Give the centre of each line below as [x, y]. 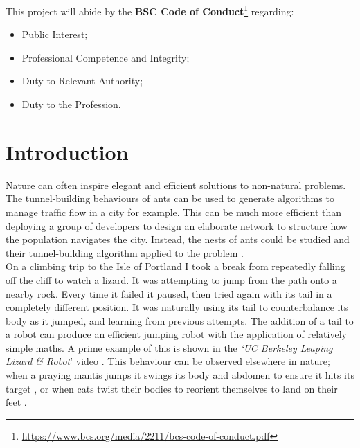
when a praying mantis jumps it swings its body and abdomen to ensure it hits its [180, 375]
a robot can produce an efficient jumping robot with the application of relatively [176, 334]
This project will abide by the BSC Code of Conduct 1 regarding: [150, 10]
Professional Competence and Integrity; [106, 57]
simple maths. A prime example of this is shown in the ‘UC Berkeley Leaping [169, 347]
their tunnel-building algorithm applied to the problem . [125, 252]
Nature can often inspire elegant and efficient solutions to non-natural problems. [176, 185]
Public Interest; [55, 34]
